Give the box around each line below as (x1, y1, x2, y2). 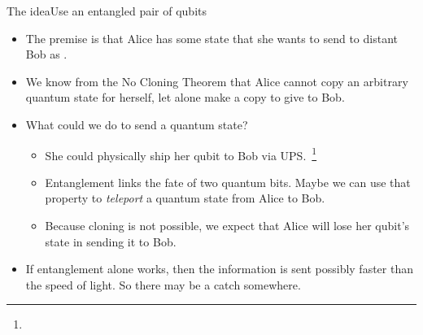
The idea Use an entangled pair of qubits (7, 2, 207, 19)
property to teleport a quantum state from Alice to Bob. (45, 189, 325, 207)
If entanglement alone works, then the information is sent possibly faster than (25, 260, 413, 277)
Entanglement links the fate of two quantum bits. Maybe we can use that (45, 173, 411, 190)
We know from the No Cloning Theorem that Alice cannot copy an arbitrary (25, 72, 408, 89)
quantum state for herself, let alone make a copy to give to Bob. (25, 89, 345, 106)
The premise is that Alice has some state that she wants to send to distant (25, 29, 398, 46)
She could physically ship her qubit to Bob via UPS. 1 (45, 144, 317, 163)
